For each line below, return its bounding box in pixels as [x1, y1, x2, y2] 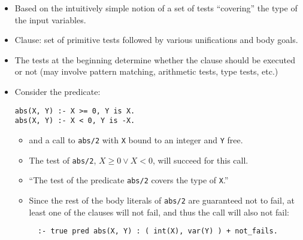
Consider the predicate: [14, 85, 101, 97]
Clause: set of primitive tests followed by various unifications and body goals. [14, 33, 298, 46]
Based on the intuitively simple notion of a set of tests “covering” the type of [14, 2, 298, 14]
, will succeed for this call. [153, 153, 249, 166]
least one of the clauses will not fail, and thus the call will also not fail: [29, 205, 289, 218]
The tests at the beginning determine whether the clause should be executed [14, 53, 295, 66]
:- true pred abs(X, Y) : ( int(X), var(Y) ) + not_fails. [37, 227, 278, 236]
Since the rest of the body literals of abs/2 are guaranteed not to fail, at [29, 193, 295, 206]
